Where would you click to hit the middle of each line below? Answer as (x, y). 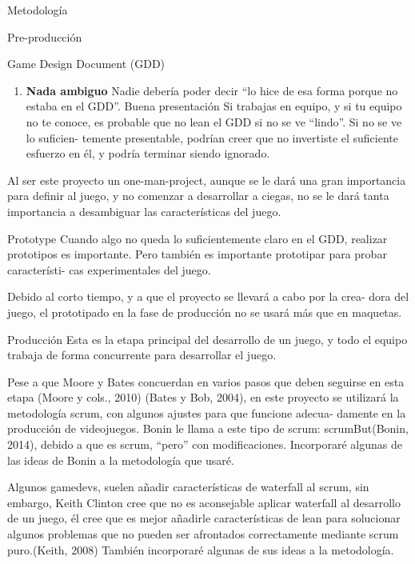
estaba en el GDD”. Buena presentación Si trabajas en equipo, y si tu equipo (214, 106)
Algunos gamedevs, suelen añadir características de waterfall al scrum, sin (188, 487)
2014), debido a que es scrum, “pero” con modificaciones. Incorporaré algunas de (205, 444)
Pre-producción (45, 36)
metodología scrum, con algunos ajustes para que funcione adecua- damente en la (207, 412)
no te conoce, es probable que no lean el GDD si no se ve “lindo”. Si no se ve (214, 121)
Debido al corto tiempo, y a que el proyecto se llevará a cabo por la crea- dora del (208, 296)
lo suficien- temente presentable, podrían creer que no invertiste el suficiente (212, 137)
